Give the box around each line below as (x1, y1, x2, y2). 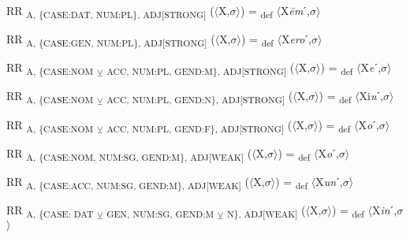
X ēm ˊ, (280, 2, 310, 18)
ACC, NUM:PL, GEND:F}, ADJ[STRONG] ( (106, 116, 293, 135)
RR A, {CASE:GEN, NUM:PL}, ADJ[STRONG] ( (6, 31, 215, 49)
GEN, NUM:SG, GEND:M (106, 206, 214, 220)
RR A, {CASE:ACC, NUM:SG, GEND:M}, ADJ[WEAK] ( (6, 173, 249, 192)
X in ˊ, (371, 201, 397, 218)
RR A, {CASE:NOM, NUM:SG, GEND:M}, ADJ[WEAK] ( (6, 144, 252, 163)
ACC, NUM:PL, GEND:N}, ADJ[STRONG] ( (106, 87, 293, 106)
